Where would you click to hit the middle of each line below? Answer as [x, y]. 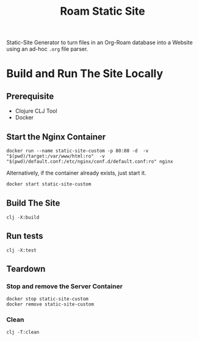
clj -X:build [23, 217]
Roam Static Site [103, 11]
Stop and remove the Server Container [65, 286]
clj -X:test [21, 250]
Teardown [26, 268]
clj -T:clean [23, 332]
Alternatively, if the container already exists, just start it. [76, 173]
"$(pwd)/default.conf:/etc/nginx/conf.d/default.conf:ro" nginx [90, 162]
